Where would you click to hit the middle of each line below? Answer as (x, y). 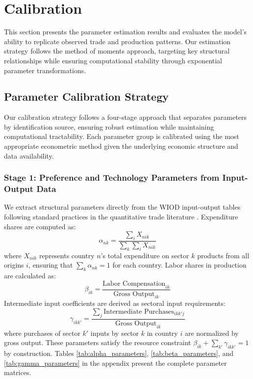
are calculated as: (30, 276)
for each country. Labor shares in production (179, 265)
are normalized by (212, 333)
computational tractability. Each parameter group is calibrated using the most (122, 136)
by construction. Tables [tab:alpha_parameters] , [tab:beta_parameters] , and (119, 353)
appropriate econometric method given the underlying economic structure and (121, 146)
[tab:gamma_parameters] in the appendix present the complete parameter (115, 363)
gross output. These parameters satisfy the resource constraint (98, 342)
